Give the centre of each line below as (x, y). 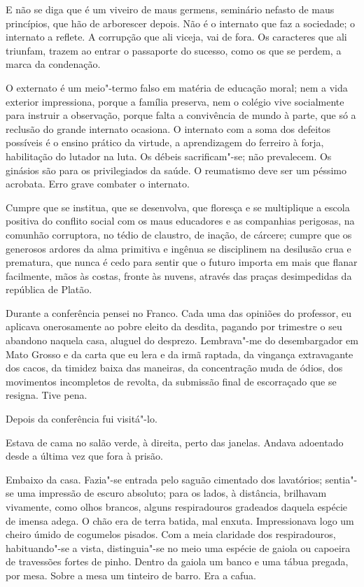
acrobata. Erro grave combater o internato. (98, 184)
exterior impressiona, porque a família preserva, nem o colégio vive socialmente (175, 101)
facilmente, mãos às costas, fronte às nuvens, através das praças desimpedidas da (179, 275)
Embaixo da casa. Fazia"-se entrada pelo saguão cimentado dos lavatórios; (164, 479)
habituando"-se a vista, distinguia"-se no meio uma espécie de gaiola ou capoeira (178, 547)
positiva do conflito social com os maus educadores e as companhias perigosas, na (180, 221)
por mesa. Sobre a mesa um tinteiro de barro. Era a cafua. (131, 575)
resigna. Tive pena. (47, 395)
